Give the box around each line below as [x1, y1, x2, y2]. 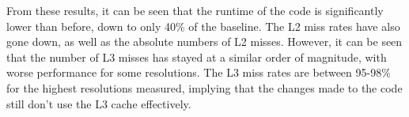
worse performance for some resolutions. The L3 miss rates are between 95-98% [6, 64, 391, 81]
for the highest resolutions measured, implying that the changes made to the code [6, 79, 403, 96]
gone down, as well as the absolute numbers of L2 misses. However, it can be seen [6, 33, 403, 50]
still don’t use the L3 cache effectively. [6, 95, 191, 111]
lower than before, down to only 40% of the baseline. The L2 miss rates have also [6, 17, 400, 34]
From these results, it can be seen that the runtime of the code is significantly [6, 2, 384, 18]
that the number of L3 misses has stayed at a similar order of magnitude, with [6, 48, 387, 65]
